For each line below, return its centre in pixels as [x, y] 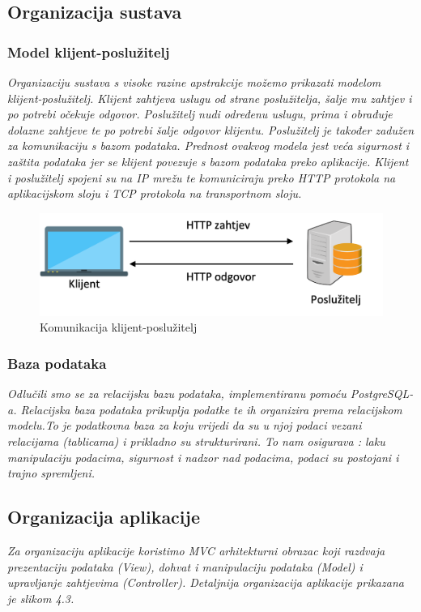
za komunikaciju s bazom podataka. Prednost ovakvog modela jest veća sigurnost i [208, 146]
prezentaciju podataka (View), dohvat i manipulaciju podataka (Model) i [185, 566]
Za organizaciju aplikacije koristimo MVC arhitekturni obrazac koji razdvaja [196, 551]
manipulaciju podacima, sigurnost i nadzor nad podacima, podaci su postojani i [203, 457]
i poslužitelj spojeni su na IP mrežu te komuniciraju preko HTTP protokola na [202, 177]
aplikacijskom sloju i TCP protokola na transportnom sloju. [155, 193]
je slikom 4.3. [41, 598]
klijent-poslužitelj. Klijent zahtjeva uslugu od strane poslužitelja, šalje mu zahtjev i [210, 98]
